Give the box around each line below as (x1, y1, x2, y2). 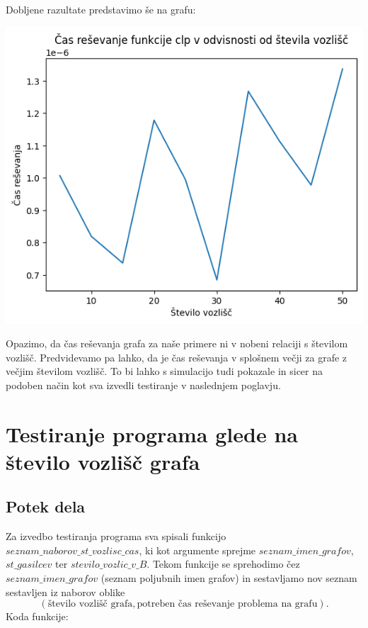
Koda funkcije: (6, 609, 69, 624)
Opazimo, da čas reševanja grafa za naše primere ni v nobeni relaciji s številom (6, 336, 348, 351)
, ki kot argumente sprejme (139, 542, 256, 557)
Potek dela (6, 495, 86, 517)
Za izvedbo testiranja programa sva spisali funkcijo (6, 529, 226, 544)
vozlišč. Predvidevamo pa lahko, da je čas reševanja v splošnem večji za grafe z (6, 349, 347, 364)
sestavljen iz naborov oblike (6, 584, 125, 599)
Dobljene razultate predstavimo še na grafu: (6, 2, 196, 16)
